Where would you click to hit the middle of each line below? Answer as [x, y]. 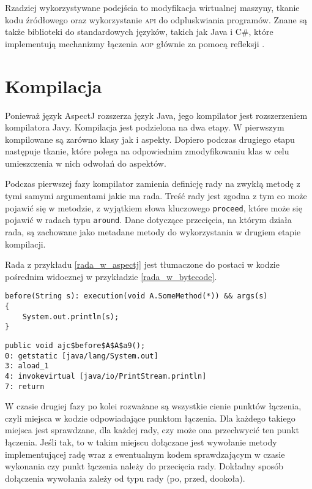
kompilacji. [25, 244]
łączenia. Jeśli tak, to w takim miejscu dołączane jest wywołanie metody [141, 442]
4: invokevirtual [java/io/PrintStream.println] [106, 376]
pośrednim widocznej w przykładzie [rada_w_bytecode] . [111, 276]
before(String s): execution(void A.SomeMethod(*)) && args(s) [136, 296]
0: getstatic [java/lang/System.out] [82, 356]
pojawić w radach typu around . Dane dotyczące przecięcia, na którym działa [148, 220]
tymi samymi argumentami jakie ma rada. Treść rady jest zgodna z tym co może [156, 196]
